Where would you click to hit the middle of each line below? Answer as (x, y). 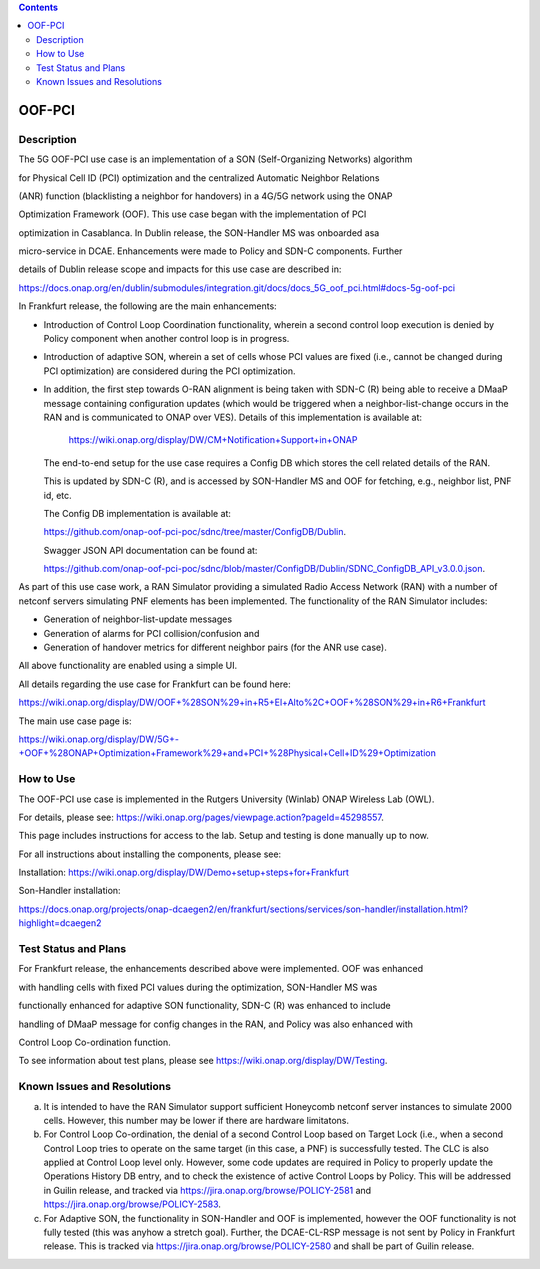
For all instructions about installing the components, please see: (150, 854)
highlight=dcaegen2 (60, 923)
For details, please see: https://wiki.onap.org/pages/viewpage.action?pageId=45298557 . (201, 817)
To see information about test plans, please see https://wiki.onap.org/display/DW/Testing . (203, 1061)
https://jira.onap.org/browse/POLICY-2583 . (132, 1204)
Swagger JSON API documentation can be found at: (150, 550)
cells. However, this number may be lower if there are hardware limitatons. (196, 1120)
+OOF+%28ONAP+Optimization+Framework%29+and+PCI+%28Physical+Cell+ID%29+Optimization (227, 753)
